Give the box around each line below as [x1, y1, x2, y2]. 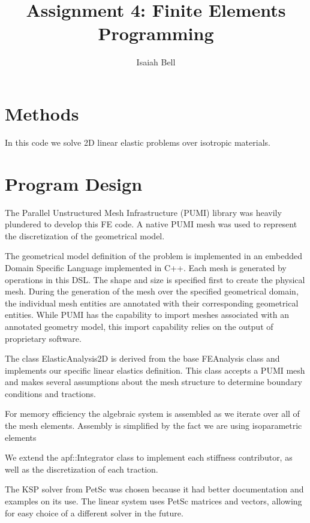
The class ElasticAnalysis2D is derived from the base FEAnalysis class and [5, 352, 280, 365]
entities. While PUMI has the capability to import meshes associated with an [5, 308, 289, 321]
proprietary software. [5, 332, 82, 344]
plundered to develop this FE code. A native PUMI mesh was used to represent [5, 218, 297, 230]
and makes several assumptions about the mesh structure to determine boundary [5, 375, 302, 388]
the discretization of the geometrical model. [5, 229, 165, 242]
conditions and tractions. [5, 387, 96, 399]
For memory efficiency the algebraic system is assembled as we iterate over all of [5, 407, 300, 420]
